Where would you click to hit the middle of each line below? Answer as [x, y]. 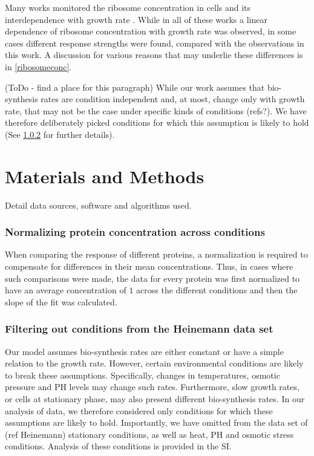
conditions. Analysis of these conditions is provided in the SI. [118, 446]
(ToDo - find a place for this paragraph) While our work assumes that [135, 87]
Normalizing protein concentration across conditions [135, 232]
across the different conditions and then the [217, 290]
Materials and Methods [105, 176]
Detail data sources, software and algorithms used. [98, 205]
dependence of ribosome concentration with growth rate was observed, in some [151, 31]
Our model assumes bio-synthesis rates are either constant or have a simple [144, 351]
